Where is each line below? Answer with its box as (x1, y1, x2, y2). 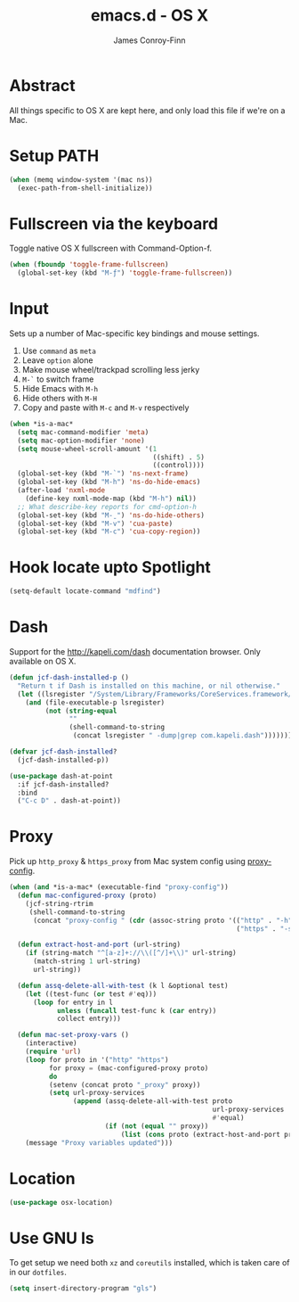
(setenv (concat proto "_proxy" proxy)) (48, 1080, 201, 1089)
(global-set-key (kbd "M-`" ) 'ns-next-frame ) (17, 469, 190, 478)
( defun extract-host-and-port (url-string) (17, 940, 181, 950)
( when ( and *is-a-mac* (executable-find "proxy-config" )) (9, 883, 229, 892)
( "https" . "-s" (236, 924, 296, 933)
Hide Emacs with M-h (21, 383, 99, 393)
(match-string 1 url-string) (32, 957, 141, 966)
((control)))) (152, 461, 205, 470)
